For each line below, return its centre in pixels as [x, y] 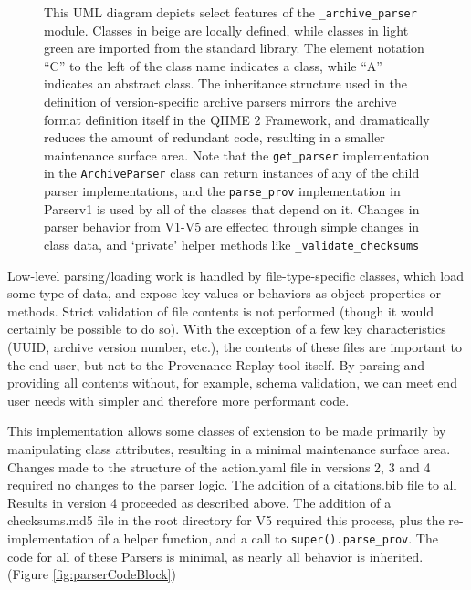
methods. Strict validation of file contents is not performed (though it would [221, 311]
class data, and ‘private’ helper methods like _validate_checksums [232, 244]
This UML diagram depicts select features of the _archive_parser [230, 12]
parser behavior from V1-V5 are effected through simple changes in [232, 227]
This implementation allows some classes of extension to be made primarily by [227, 431]
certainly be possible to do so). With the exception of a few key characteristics [227, 329]
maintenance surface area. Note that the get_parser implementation [237, 155]
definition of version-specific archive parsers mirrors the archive [220, 102]
